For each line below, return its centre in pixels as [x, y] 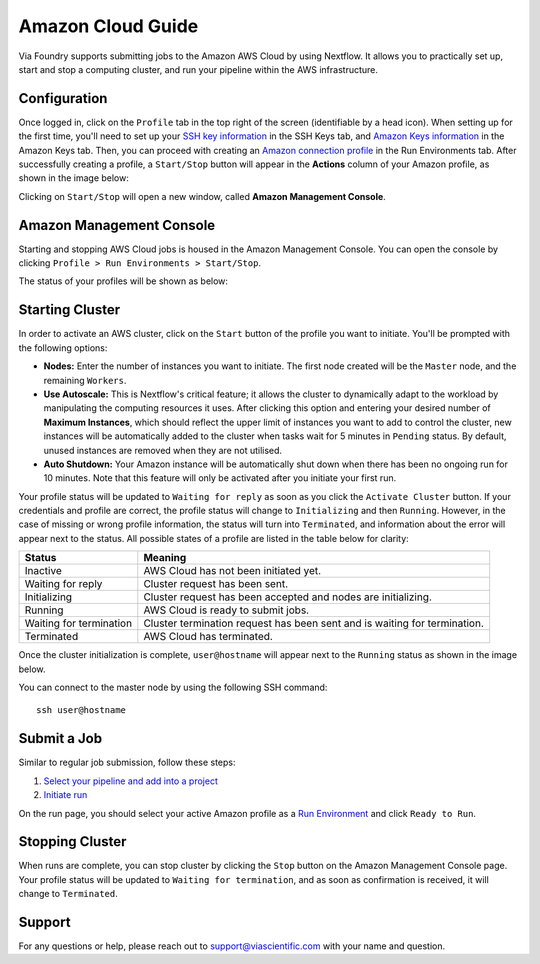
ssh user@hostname [81, 710]
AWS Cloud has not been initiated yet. [232, 571]
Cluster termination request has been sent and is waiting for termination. [314, 623]
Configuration [63, 98]
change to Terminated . [68, 894]
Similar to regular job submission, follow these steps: [127, 762]
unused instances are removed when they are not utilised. [163, 450]
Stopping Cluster [72, 841]
